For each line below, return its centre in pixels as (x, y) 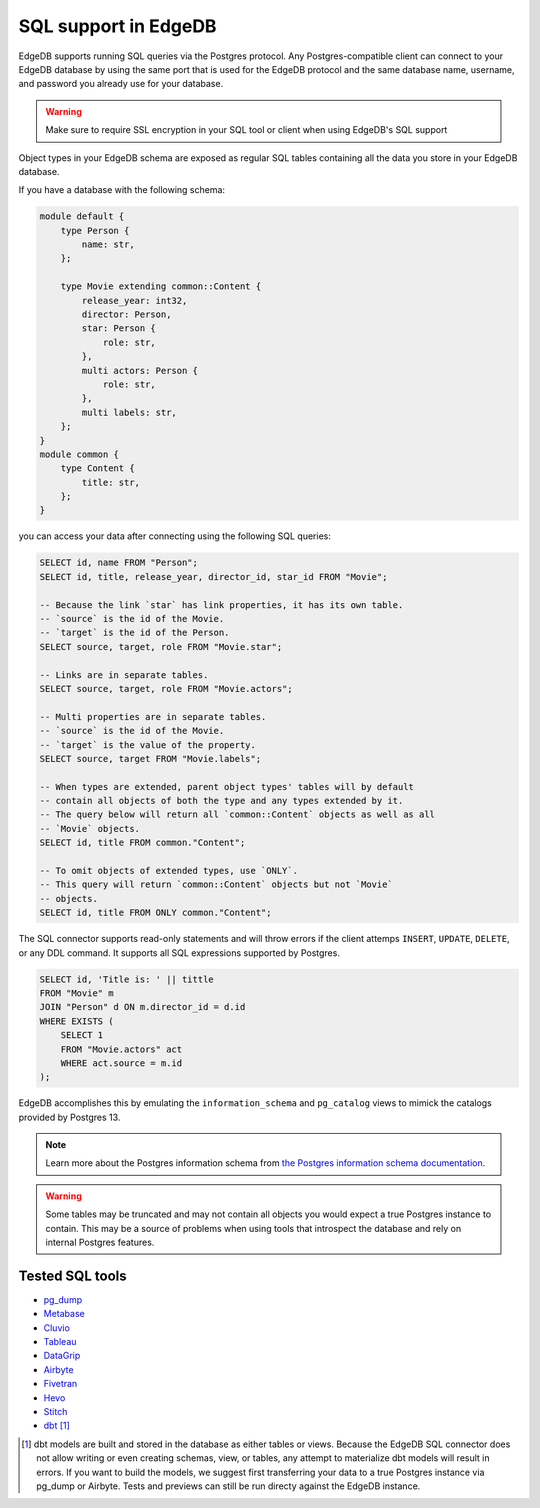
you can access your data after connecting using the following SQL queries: (175, 536)
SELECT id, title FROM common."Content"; (142, 843)
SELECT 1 (82, 1035)
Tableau (60, 1342)
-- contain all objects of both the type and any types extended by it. (221, 801)
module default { (82, 216)
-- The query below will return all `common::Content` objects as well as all (237, 814)
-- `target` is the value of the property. (148, 744)
